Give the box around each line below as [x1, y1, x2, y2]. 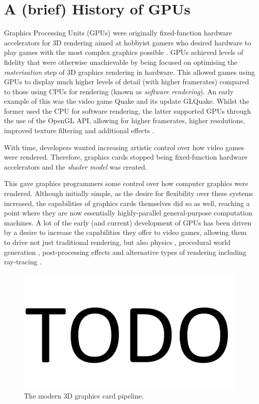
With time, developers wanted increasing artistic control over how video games [4, 142, 244, 152]
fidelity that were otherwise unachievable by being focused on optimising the [4, 56, 238, 67]
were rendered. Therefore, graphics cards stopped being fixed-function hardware [4, 152, 248, 162]
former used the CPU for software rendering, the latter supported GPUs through [4, 105, 251, 116]
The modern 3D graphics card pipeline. [24, 391, 144, 401]
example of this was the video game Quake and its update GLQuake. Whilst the [4, 96, 250, 106]
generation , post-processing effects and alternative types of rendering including [4, 246, 247, 257]
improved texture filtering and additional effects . [4, 125, 154, 136]
